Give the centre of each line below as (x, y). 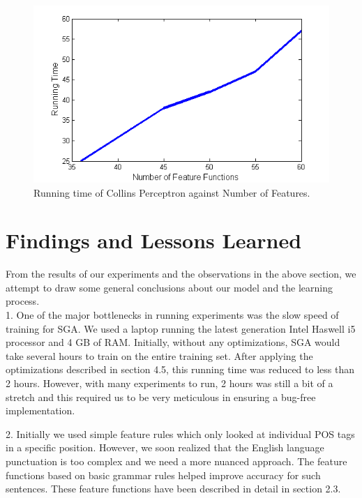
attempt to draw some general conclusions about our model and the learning (169, 287)
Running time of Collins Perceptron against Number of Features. (172, 192)
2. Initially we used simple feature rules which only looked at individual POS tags (180, 433)
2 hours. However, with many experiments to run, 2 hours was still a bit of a (169, 383)
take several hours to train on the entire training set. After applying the (159, 355)
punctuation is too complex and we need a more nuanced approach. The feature (176, 461)
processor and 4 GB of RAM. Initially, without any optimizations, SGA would (173, 342)
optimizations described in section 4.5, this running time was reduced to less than (180, 369)
